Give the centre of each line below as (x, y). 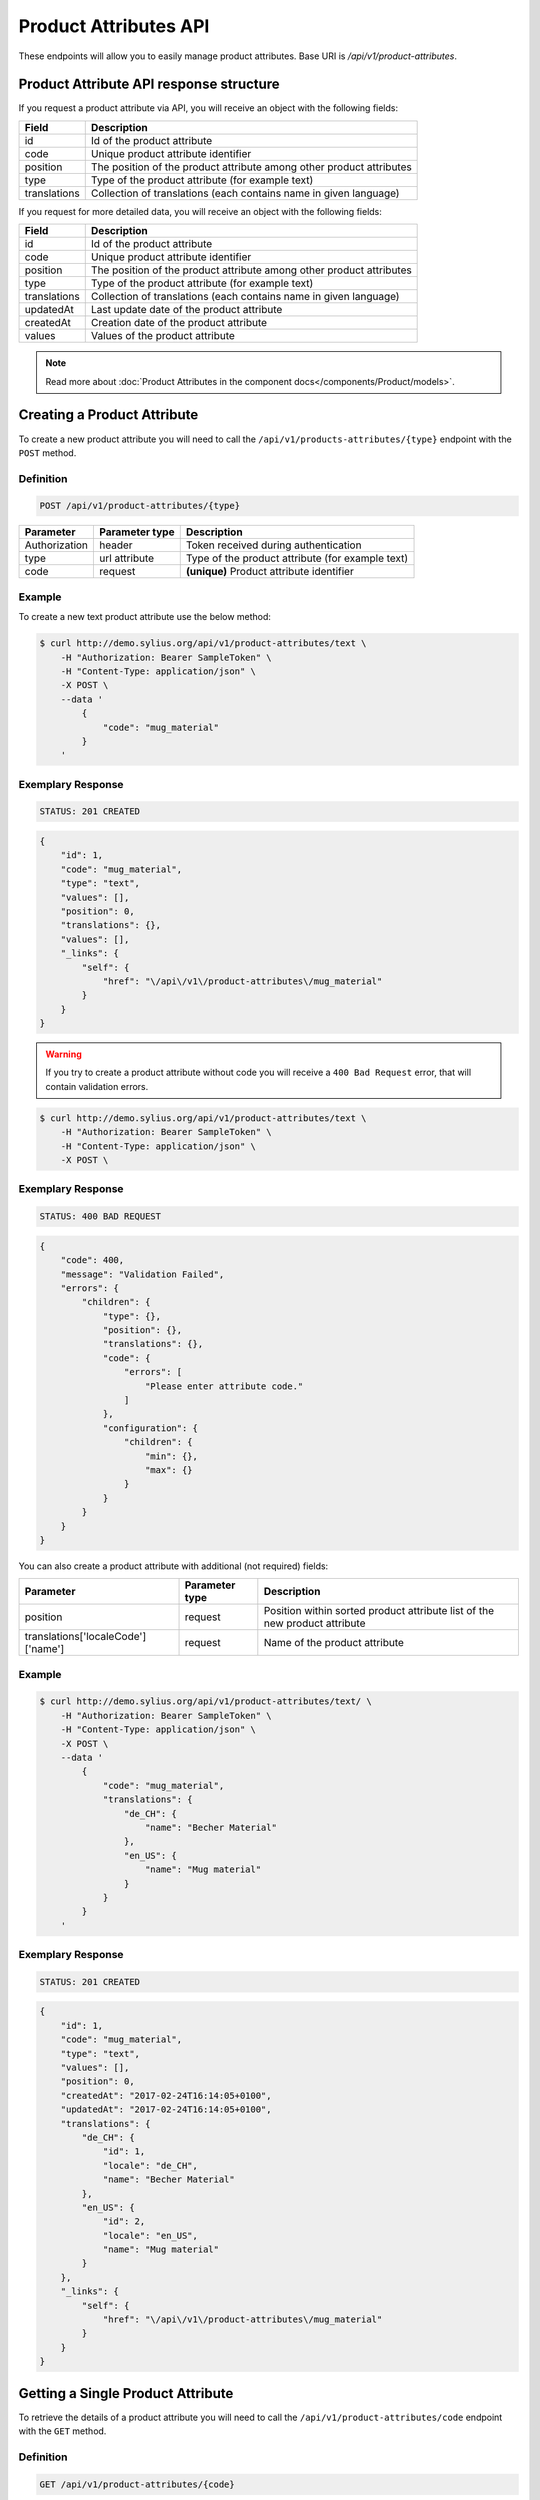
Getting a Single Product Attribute (126, 2393)
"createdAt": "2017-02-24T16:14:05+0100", (166, 2095)
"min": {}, (172, 1456)
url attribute (127, 558)
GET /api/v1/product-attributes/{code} (137, 2484)
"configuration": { (150, 1428)
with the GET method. (62, 2431)
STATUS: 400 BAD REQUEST (100, 1216)
